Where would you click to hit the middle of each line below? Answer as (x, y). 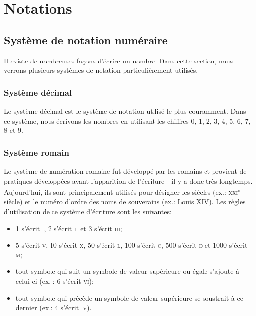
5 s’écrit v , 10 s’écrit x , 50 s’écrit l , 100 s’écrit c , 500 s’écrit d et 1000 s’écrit (131, 245)
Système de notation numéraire (86, 39)
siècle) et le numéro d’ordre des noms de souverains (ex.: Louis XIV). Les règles (125, 202)
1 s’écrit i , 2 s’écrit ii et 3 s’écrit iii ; (69, 228)
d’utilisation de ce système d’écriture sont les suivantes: (88, 212)
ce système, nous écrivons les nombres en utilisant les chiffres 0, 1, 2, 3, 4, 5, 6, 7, (127, 120)
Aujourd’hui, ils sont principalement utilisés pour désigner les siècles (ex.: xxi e (122, 191)
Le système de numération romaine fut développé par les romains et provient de (125, 170)
